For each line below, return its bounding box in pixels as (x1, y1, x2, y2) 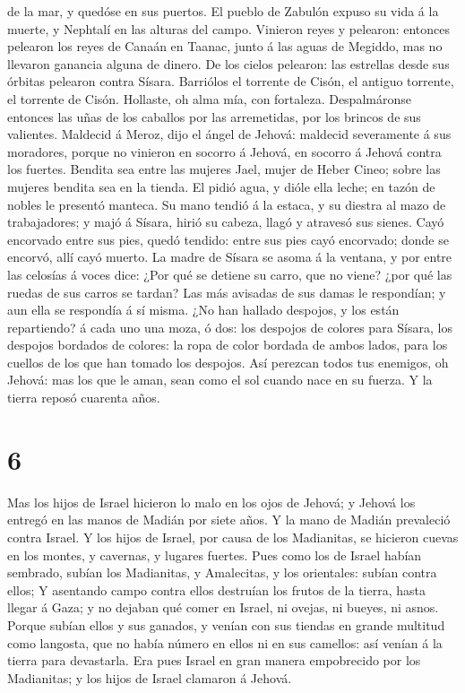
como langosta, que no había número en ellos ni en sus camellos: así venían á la (7, 633, 443, 652)
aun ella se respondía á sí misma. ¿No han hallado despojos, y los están (7, 300, 400, 319)
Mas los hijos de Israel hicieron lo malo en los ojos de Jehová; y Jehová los (7, 492, 416, 511)
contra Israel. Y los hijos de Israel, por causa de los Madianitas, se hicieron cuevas (7, 527, 459, 546)
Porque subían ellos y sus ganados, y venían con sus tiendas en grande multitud (7, 615, 445, 634)
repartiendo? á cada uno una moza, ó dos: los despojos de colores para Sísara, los (7, 317, 452, 336)
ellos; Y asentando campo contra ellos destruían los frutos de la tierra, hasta (7, 580, 426, 599)
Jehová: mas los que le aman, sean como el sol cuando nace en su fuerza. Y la (7, 370, 433, 389)
